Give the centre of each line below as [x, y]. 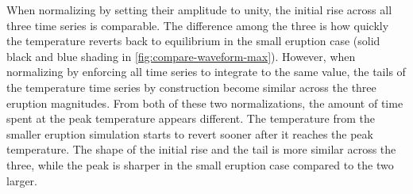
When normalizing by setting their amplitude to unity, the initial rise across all [199, 10]
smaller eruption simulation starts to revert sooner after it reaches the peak [190, 133]
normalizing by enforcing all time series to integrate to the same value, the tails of [206, 72]
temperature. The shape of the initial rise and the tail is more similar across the [201, 149]
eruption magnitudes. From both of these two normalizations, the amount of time [205, 103]
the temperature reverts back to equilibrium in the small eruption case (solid [193, 41]
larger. [22, 180]
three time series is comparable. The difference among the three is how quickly [198, 25]
